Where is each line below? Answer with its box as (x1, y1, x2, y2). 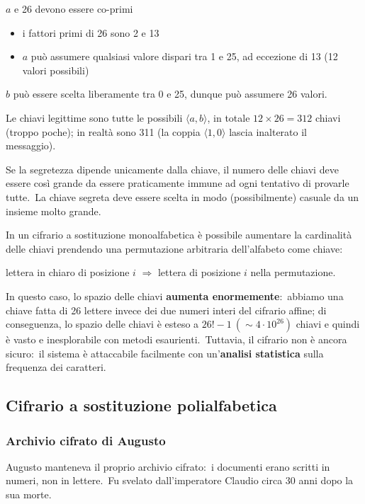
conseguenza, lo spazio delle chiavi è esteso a (6, 316, 199, 331)
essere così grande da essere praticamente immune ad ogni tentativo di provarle (6, 176, 349, 190)
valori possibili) (22, 62, 89, 77)
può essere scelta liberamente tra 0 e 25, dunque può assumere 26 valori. (13, 86, 327, 101)
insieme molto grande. (6, 203, 101, 218)
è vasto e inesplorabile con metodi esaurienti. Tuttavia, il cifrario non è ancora (6, 332, 347, 347)
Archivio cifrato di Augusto (6, 431, 166, 449)
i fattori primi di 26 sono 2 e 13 (22, 25, 159, 40)
